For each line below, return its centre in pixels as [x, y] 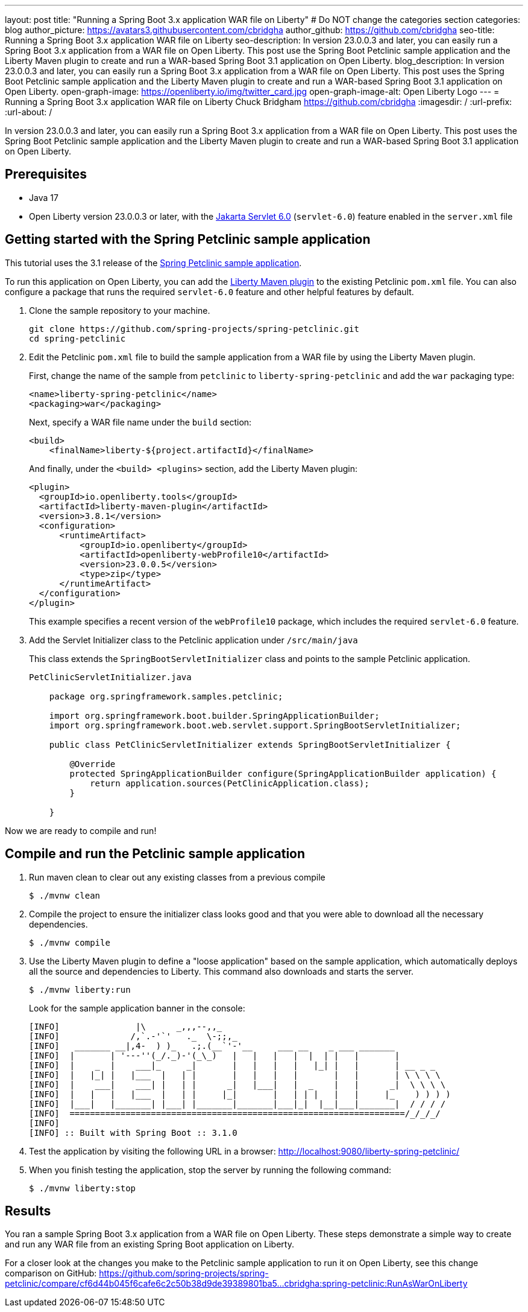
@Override [93, 764]
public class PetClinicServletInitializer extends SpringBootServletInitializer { [250, 744]
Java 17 [44, 197]
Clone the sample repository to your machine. [120, 310]
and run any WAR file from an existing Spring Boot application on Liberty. [149, 1244]
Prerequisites [46, 174]
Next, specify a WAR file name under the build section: [140, 422]
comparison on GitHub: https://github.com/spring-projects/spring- [137, 1273]
